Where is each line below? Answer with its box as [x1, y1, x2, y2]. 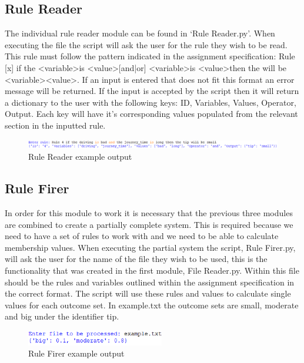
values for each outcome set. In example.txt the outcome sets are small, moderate [5, 298, 299, 311]
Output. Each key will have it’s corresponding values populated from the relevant [5, 107, 298, 120]
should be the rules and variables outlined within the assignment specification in [5, 275, 295, 288]
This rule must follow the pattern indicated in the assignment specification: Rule [5, 50, 295, 62]
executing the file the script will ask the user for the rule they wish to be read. [5, 38, 288, 51]
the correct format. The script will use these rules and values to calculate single [5, 287, 291, 300]
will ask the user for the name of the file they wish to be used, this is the [5, 253, 268, 265]
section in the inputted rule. [5, 119, 106, 131]
